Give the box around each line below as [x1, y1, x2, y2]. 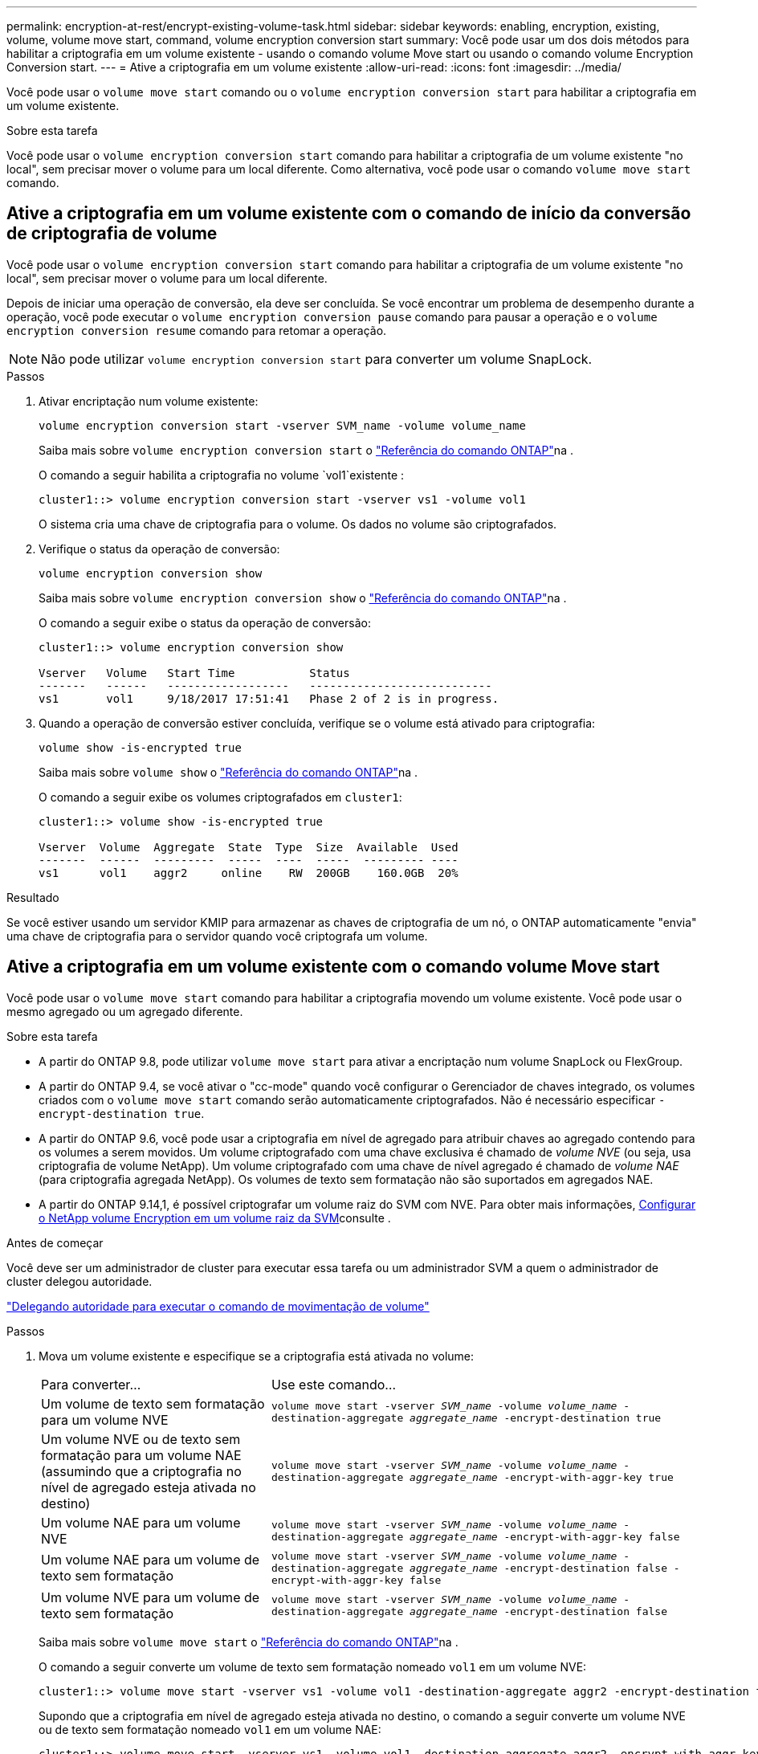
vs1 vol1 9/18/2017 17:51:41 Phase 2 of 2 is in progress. [39, 691, 499, 705]
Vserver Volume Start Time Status [39, 666, 350, 679]
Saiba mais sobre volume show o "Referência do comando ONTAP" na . [39, 765, 418, 779]
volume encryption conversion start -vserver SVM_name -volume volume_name [39, 418, 526, 432]
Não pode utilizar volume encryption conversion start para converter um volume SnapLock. [41, 350, 593, 367]
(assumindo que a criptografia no [41, 1462, 242, 1479]
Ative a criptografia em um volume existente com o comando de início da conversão [6, 203, 691, 224]
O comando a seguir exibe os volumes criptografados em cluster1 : [39, 789, 402, 804]
